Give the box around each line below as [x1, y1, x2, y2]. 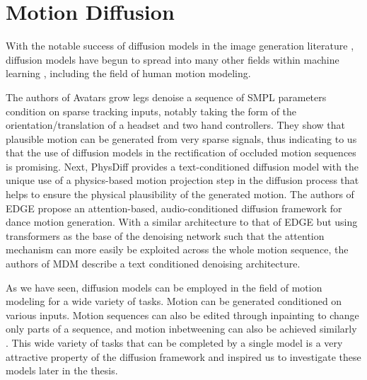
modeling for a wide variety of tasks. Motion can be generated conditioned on [6, 294, 342, 309]
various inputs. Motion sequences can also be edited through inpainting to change [6, 307, 359, 322]
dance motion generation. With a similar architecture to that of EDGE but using [6, 214, 358, 229]
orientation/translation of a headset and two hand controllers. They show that [6, 117, 345, 132]
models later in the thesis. [6, 363, 118, 378]
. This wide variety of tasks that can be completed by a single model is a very [6, 335, 343, 350]
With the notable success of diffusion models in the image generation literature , [6, 38, 354, 53]
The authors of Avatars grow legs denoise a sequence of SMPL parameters [6, 89, 327, 104]
